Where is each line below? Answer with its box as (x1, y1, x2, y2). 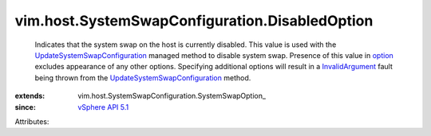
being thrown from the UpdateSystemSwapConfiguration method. (34, 72, 251, 83)
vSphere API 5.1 (77, 102, 129, 111)
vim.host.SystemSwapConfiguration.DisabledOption (14, 12, 374, 29)
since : (14, 102, 36, 111)
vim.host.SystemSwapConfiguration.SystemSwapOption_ (77, 91, 267, 101)
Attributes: (14, 116, 49, 126)
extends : (14, 91, 45, 101)
